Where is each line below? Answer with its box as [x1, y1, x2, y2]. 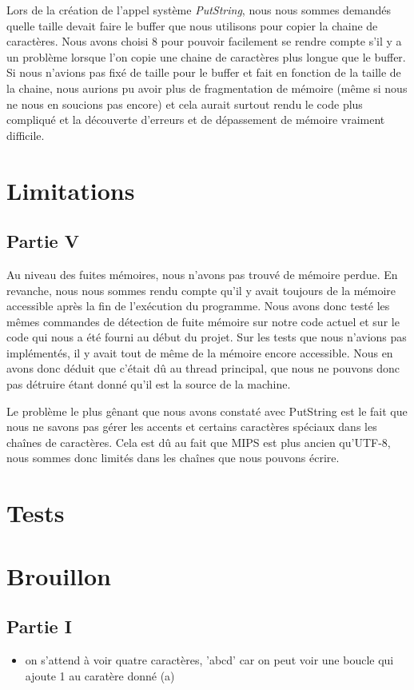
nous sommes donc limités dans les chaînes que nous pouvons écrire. [6, 449, 340, 466]
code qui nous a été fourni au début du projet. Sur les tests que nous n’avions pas [6, 329, 407, 345]
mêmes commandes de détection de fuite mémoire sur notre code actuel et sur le [6, 313, 400, 329]
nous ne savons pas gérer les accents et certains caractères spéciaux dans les [6, 418, 377, 435]
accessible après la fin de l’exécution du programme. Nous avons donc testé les [6, 297, 390, 314]
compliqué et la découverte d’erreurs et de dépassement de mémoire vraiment [6, 111, 385, 128]
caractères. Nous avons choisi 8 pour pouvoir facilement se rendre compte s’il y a [6, 33, 402, 50]
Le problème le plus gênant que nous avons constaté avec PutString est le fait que [6, 402, 408, 419]
